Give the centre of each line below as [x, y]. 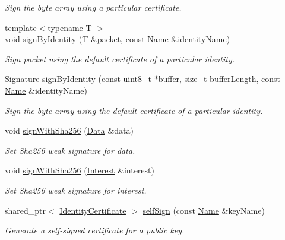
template [21, 27]
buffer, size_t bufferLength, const [219, 79]
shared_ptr [26, 210]
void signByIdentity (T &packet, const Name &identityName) [118, 39]
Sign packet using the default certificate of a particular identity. [120, 59]
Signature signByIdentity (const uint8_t [78, 79]
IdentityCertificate [93, 210]
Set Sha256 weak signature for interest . [76, 190]
